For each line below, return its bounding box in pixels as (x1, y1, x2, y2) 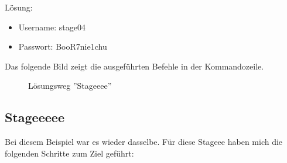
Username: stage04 (18, 20, 86, 33)
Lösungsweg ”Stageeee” (28, 79, 112, 92)
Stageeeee (5, 108, 64, 126)
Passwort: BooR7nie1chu (18, 40, 107, 53)
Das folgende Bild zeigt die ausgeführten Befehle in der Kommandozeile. (5, 60, 264, 72)
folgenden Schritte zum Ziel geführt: (5, 147, 134, 159)
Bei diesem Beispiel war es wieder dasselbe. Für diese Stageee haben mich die (5, 136, 283, 148)
